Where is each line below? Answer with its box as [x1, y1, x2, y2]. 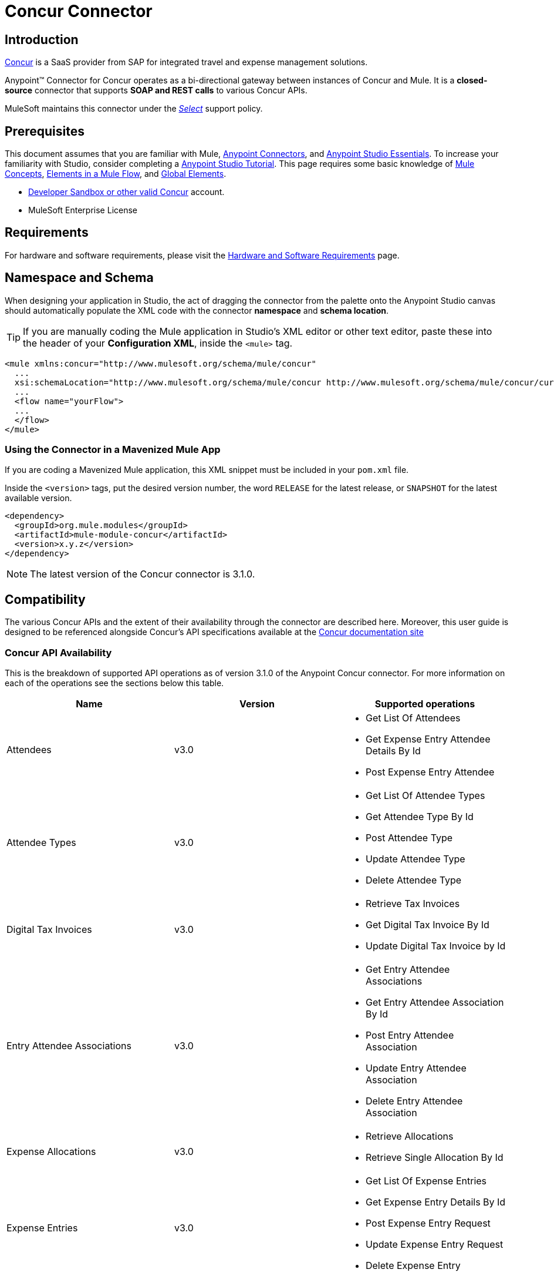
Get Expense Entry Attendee [365, 733, 491, 746]
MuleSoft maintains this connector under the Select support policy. [5, 103, 263, 114]
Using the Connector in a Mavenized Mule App [5, 444, 221, 456]
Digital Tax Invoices [6, 924, 92, 936]
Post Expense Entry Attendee [365, 766, 495, 778]
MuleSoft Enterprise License [28, 205, 138, 216]
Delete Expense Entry [365, 1260, 461, 1272]
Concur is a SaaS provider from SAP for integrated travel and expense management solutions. [5, 57, 368, 68]
